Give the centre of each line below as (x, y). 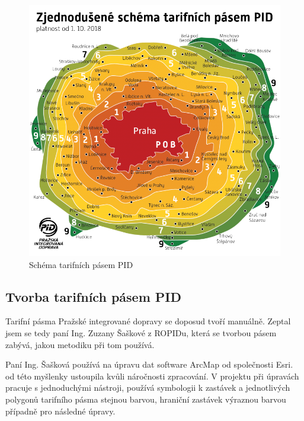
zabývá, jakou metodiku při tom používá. (80, 344)
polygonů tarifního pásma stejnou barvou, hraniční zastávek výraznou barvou (146, 399)
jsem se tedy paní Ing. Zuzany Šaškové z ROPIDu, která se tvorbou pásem (141, 332)
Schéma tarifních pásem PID (81, 264)
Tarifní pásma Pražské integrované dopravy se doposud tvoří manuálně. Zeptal (148, 321)
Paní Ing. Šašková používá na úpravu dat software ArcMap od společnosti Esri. (149, 364)
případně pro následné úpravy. (60, 411)
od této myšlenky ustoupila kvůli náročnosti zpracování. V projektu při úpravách (152, 376)
